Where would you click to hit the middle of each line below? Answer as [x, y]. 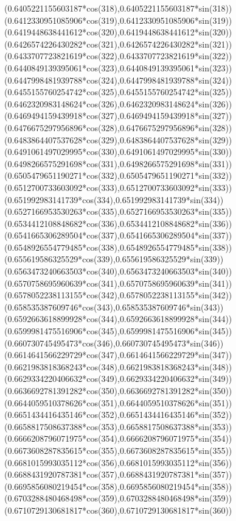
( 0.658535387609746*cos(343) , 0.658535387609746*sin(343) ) [114, 307]
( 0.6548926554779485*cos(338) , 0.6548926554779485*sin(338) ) [118, 247]
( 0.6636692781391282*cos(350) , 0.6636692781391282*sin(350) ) [118, 390]
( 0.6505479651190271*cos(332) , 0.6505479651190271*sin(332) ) [118, 175]
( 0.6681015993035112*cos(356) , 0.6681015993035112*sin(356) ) [118, 462]
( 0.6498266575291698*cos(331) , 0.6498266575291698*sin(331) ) [118, 163]
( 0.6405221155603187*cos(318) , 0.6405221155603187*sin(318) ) [118, 8]
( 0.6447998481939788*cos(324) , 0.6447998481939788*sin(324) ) [118, 80]
